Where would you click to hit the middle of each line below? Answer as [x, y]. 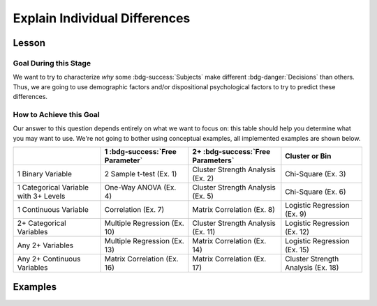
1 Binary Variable [45, 174]
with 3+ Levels [41, 197]
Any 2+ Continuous [49, 259]
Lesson [29, 43]
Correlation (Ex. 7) [134, 210]
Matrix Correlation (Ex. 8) [234, 210]
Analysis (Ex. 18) [312, 268]
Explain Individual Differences [102, 18]
